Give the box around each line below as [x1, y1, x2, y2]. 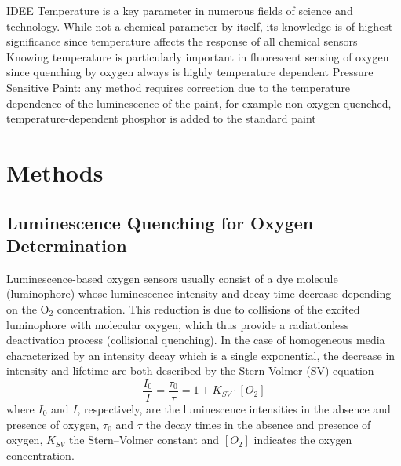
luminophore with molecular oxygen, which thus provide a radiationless [6, 316, 349, 332]
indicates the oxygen [253, 431, 352, 448]
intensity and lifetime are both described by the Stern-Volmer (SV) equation [6, 362, 374, 379]
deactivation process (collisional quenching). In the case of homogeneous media [6, 332, 385, 348]
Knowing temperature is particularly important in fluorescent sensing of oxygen [6, 48, 389, 64]
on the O [6, 300, 49, 317]
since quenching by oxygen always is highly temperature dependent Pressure [6, 64, 374, 80]
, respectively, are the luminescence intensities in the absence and [77, 400, 391, 416]
